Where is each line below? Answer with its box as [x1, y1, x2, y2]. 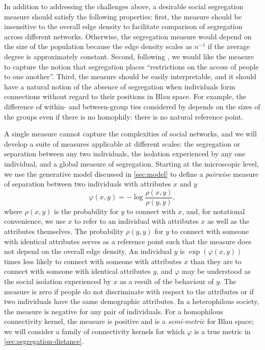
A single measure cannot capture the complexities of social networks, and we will [4, 128, 257, 139]
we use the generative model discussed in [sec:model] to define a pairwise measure [4, 168, 259, 179]
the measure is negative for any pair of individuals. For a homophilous [4, 306, 223, 316]
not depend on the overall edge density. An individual [4, 246, 172, 256]
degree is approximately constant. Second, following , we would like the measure [4, 51, 254, 61]
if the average [207, 41, 250, 52]
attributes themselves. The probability [4, 225, 124, 236]
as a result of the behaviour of [120, 275, 214, 286]
